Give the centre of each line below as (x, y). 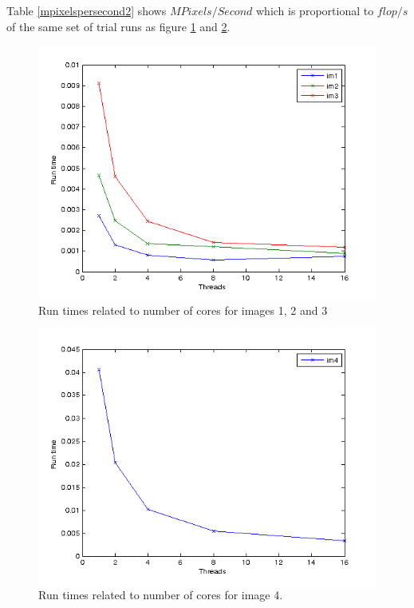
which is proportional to (315, 10)
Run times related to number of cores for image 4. (161, 595)
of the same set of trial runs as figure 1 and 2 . (118, 26)
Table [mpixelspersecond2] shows (87, 10)
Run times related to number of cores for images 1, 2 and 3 (183, 310)
